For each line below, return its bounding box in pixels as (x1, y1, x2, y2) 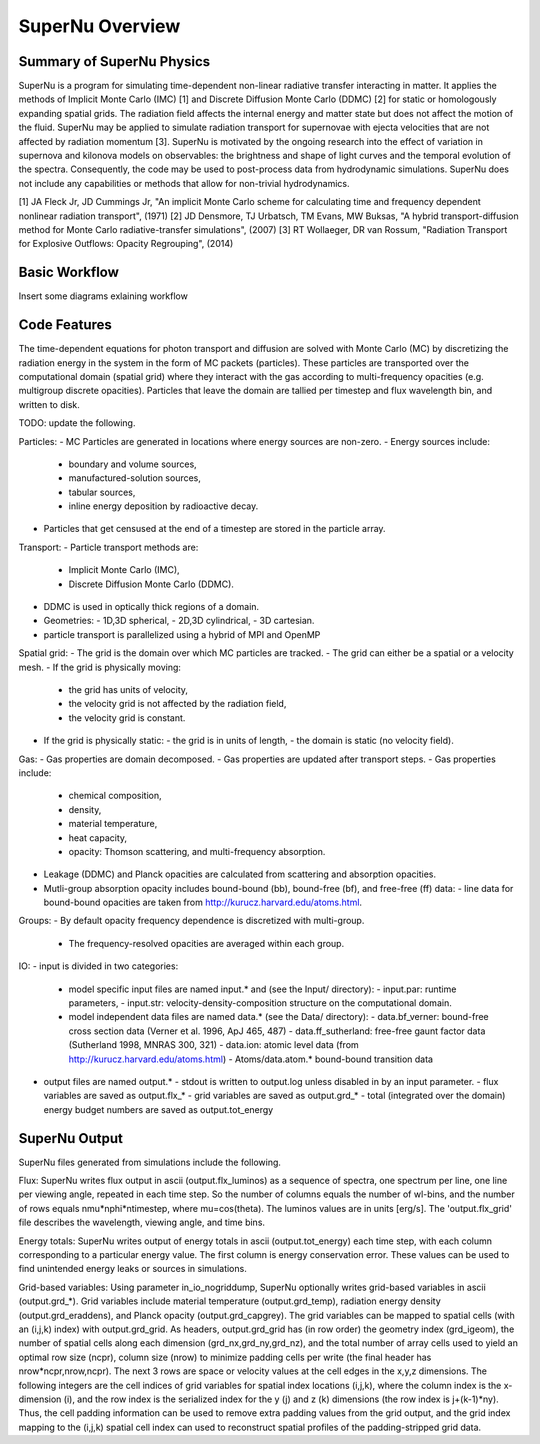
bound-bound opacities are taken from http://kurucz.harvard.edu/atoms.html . (43, 896, 363, 909)
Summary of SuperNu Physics (18, 53, 211, 70)
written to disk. (18, 398, 80, 410)
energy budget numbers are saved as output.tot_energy (43, 1103, 274, 1115)
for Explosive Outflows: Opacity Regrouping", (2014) (18, 238, 234, 250)
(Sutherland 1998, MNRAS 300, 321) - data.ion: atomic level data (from (68, 1039, 359, 1051)
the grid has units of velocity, (68, 683, 189, 695)
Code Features (18, 316, 112, 334)
